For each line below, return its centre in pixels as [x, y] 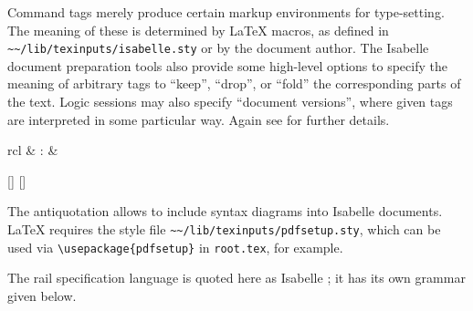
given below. [42, 295]
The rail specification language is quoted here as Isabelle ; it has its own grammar [236, 278]
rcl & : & [33, 150]
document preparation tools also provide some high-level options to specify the [227, 65]
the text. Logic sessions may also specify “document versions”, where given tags [230, 102]
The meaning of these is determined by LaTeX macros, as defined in [198, 30]
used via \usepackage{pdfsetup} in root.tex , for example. [175, 247]
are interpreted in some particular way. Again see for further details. [199, 119]
